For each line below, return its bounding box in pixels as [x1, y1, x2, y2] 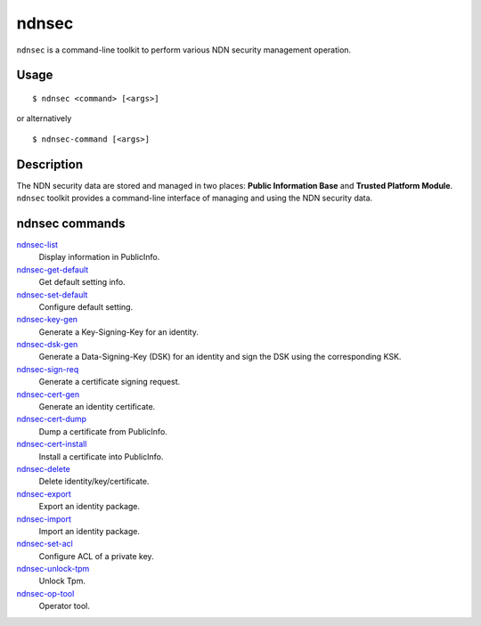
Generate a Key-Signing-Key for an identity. [38, 326, 200, 337]
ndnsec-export [16, 488, 71, 499]
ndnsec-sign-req [16, 363, 79, 374]
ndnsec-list [16, 239, 58, 249]
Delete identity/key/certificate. [38, 476, 150, 487]
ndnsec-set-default [16, 289, 88, 300]
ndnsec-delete [16, 463, 70, 474]
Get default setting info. [38, 277, 126, 288]
